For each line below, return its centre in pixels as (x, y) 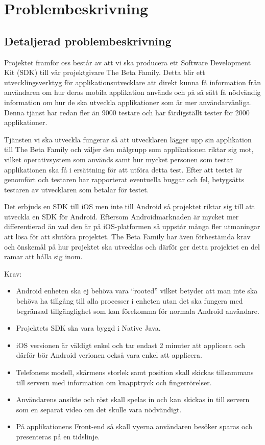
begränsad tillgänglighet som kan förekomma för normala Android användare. (138, 311)
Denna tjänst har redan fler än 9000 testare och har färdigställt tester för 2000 (127, 112)
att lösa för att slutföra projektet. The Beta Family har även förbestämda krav (127, 237)
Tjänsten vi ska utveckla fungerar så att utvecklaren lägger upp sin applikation (128, 139)
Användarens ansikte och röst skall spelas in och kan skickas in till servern (133, 399)
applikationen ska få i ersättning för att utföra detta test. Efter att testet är (123, 169)
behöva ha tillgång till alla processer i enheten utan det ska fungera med (129, 301)
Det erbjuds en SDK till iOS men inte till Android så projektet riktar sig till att (129, 206)
